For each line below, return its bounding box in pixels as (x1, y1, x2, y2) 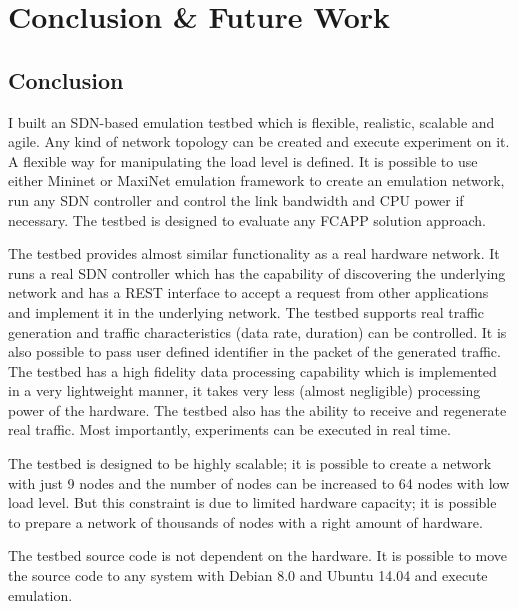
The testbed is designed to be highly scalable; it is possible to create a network (8, 453, 492, 474)
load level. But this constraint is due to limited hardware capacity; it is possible (8, 492, 497, 513)
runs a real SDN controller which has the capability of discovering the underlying (8, 262, 506, 283)
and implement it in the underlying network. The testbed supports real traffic (8, 301, 485, 322)
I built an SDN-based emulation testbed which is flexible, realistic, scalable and (8, 111, 495, 132)
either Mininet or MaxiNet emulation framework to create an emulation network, (8, 170, 505, 191)
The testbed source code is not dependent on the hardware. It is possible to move (8, 545, 508, 566)
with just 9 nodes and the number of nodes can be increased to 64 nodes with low (8, 472, 510, 493)
